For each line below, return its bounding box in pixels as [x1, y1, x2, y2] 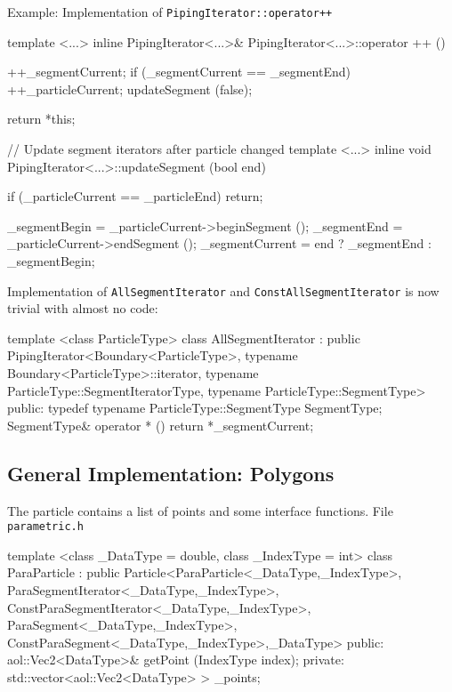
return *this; [7, 109, 76, 128]
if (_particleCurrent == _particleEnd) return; [7, 187, 263, 205]
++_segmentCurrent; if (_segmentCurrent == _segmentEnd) [7, 62, 351, 81]
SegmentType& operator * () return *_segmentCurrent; [7, 415, 314, 434]
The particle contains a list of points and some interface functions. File [7, 501, 393, 519]
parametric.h [7, 520, 84, 534]
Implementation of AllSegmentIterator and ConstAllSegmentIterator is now [7, 281, 440, 300]
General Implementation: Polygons [7, 459, 335, 487]
